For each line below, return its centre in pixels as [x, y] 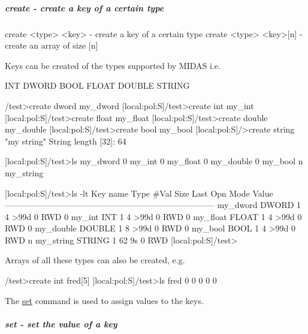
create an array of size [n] [52, 45]
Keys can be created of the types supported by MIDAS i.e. [113, 65]
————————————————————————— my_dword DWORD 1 [153, 205]
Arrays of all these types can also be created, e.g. [95, 260]
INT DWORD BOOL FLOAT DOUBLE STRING [97, 85]
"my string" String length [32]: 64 [66, 141]
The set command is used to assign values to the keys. [104, 300]
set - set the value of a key [61, 324]
